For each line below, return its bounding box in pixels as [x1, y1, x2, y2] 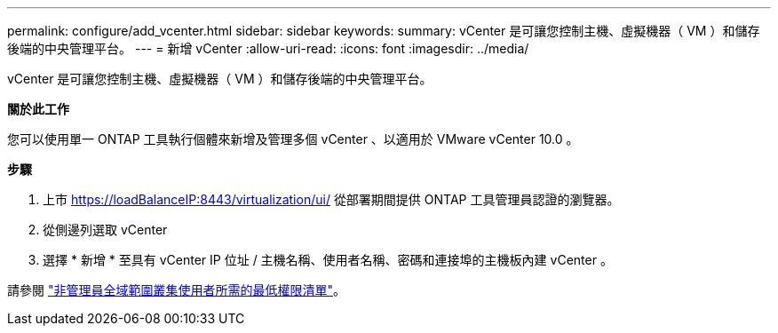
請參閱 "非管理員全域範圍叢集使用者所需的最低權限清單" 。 [7, 282, 345, 297]
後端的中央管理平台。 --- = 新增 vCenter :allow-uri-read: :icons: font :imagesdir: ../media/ [7, 41, 529, 56]
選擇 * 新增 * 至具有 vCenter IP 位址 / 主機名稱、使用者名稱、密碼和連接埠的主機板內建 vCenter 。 [43, 252, 613, 267]
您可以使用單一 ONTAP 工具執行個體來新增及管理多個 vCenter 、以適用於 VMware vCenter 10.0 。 [7, 131, 579, 147]
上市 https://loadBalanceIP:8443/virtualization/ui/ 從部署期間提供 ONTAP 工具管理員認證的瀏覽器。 [43, 192, 620, 207]
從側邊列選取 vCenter [43, 222, 168, 237]
